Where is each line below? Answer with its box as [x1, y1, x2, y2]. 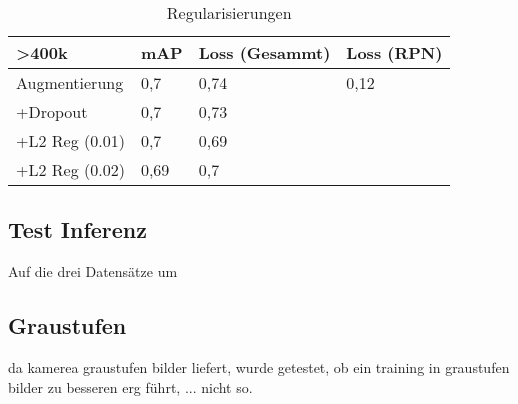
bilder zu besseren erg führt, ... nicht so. [8, 376, 253, 397]
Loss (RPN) [346, 41, 443, 64]
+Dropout [16, 100, 88, 123]
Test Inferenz [8, 214, 147, 245]
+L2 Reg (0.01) [16, 129, 125, 152]
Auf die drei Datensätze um [8, 261, 178, 282]
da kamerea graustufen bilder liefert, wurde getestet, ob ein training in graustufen [8, 357, 510, 377]
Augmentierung [16, 71, 124, 94]
